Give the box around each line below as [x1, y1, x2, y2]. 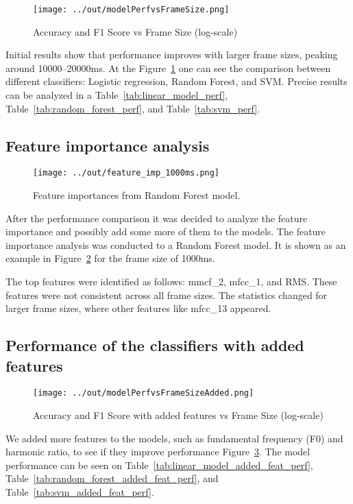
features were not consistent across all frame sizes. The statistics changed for [5, 287, 328, 302]
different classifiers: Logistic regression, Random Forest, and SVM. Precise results [5, 74, 348, 88]
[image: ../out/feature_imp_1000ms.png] [33, 168, 220, 178]
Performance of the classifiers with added [5, 335, 304, 356]
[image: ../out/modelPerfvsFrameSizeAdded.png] [33, 388, 254, 398]
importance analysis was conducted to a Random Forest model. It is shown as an [5, 237, 346, 252]
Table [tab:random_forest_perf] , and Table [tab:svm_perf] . [5, 101, 260, 115]
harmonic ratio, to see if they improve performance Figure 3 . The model [5, 444, 311, 459]
